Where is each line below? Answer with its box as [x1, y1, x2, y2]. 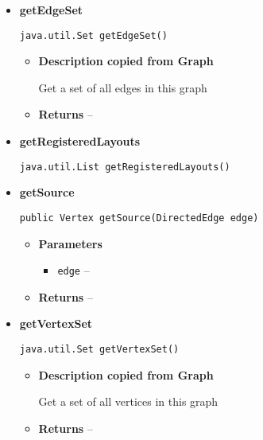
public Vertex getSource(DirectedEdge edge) [19, 212, 259, 224]
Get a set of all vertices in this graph [38, 393, 219, 410]
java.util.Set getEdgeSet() [19, 29, 168, 41]
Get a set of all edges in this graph [38, 79, 207, 95]
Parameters [38, 235, 102, 251]
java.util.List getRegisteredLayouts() [19, 161, 230, 173]
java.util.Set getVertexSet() [19, 343, 180, 355]
